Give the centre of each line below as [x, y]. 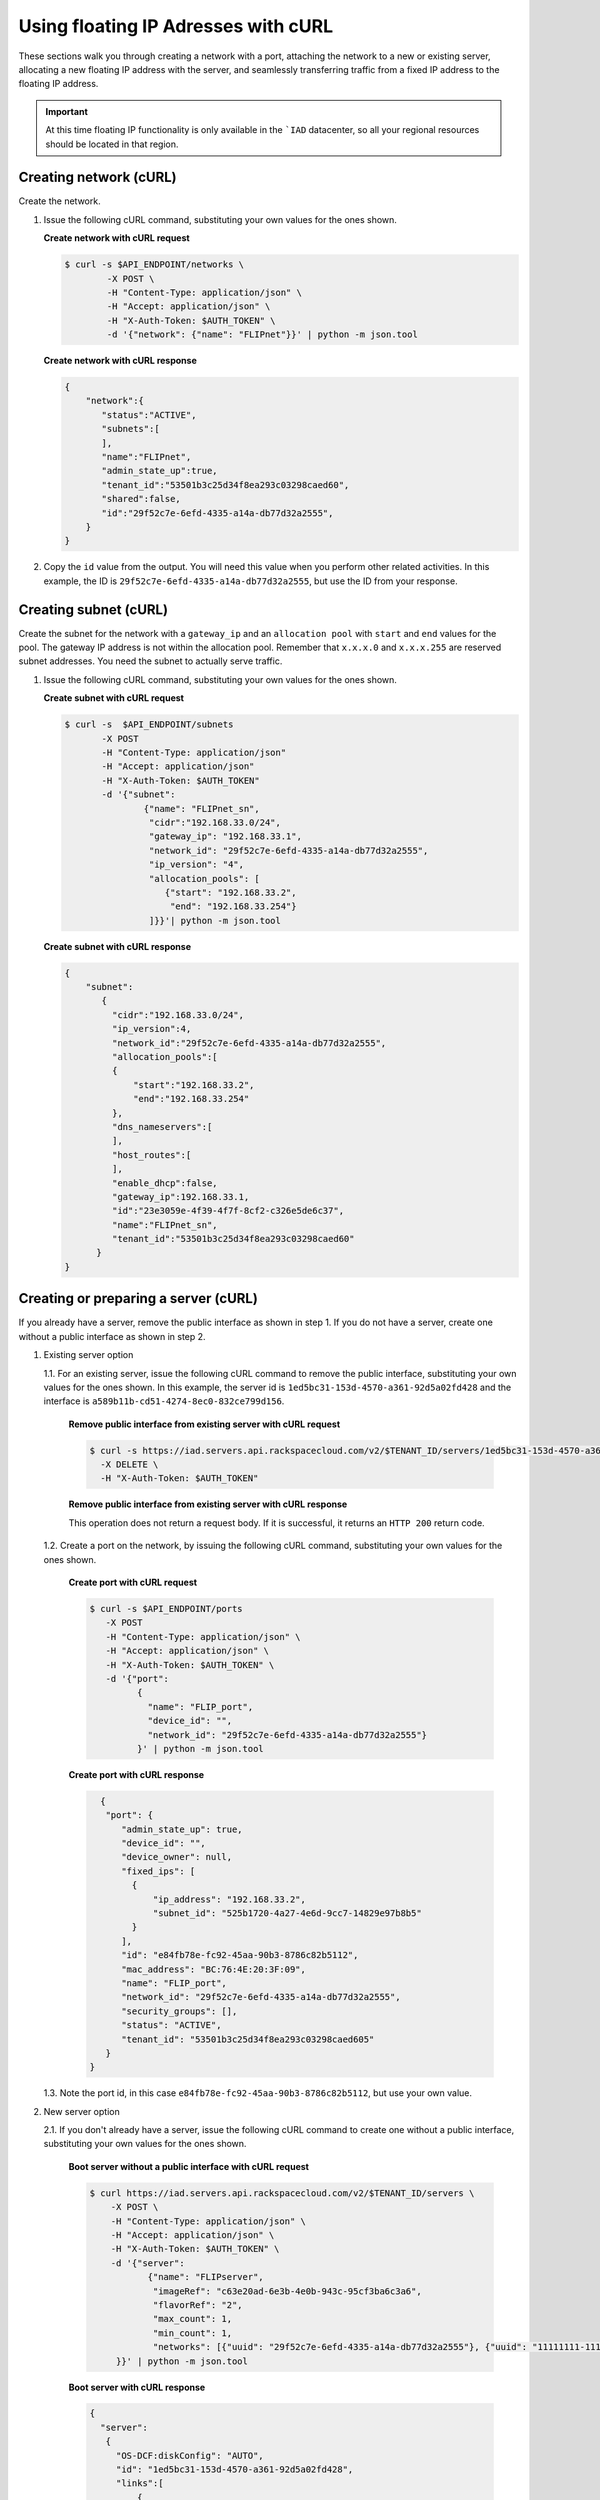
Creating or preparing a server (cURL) [138, 1298]
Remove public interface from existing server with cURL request [204, 1424]
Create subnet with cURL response [117, 946]
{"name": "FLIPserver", [205, 2277]
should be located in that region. [112, 144]
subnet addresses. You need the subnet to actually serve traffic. [150, 661]
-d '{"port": [137, 1678]
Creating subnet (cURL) [93, 609]
